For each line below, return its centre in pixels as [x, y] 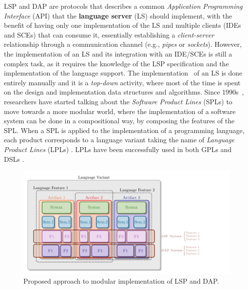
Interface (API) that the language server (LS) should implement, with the [118, 15]
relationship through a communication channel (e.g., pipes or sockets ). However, [123, 44]
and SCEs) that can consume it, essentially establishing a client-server [109, 34]
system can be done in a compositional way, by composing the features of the [119, 121]
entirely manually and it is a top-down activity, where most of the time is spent [122, 82]
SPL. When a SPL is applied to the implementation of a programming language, [124, 130]
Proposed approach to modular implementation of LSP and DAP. [121, 280]
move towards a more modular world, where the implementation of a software [120, 111]
